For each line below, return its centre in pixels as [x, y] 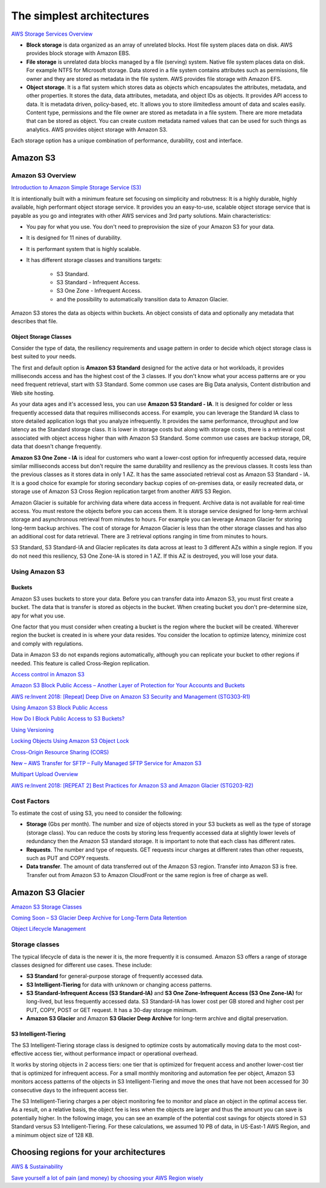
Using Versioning [33, 729]
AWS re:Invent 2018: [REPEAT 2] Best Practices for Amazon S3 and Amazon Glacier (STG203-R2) [132, 785]
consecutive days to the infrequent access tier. [69, 1090]
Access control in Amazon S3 [48, 674]
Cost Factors [30, 801]
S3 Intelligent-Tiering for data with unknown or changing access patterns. [119, 984]
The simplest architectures [80, 16]
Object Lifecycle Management [49, 929]
